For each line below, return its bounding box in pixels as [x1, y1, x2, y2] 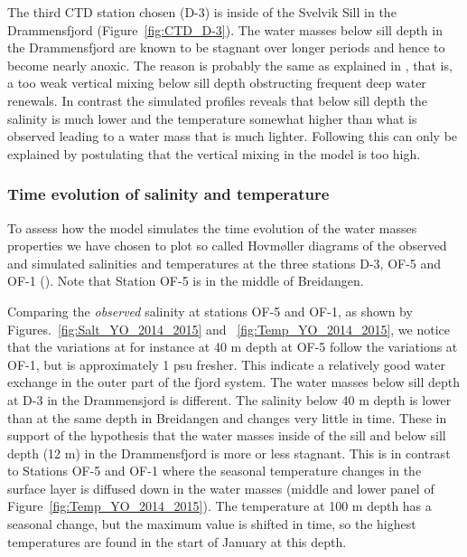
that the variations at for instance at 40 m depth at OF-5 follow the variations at [7, 337, 458, 356]
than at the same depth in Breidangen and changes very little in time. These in [7, 408, 447, 427]
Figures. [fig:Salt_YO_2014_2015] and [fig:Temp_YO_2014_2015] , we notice [7, 319, 450, 338]
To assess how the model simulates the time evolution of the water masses [7, 218, 417, 237]
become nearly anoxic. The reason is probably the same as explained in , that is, [7, 55, 453, 74]
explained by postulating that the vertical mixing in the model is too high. [7, 144, 421, 163]
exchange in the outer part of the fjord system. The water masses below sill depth [7, 373, 461, 392]
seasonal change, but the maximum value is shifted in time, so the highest [7, 515, 416, 533]
